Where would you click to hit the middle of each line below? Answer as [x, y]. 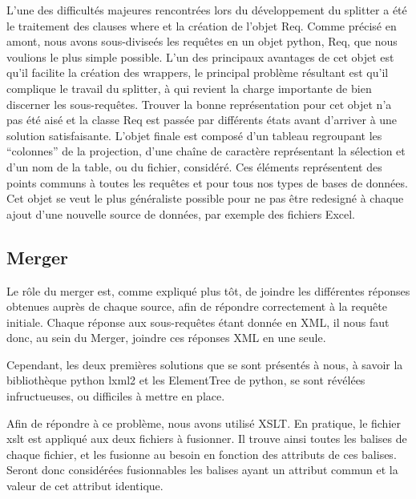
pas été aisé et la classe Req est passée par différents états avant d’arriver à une [202, 120]
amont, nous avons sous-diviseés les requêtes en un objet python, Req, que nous [202, 41]
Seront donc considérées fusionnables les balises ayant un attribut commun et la [202, 470]
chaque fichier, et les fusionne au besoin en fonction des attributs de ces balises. [202, 454]
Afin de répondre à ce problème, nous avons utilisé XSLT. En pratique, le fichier [204, 423]
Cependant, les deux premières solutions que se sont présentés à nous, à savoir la [205, 364]
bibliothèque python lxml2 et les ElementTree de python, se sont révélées [186, 380]
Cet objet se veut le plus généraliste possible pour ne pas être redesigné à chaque [205, 198]
